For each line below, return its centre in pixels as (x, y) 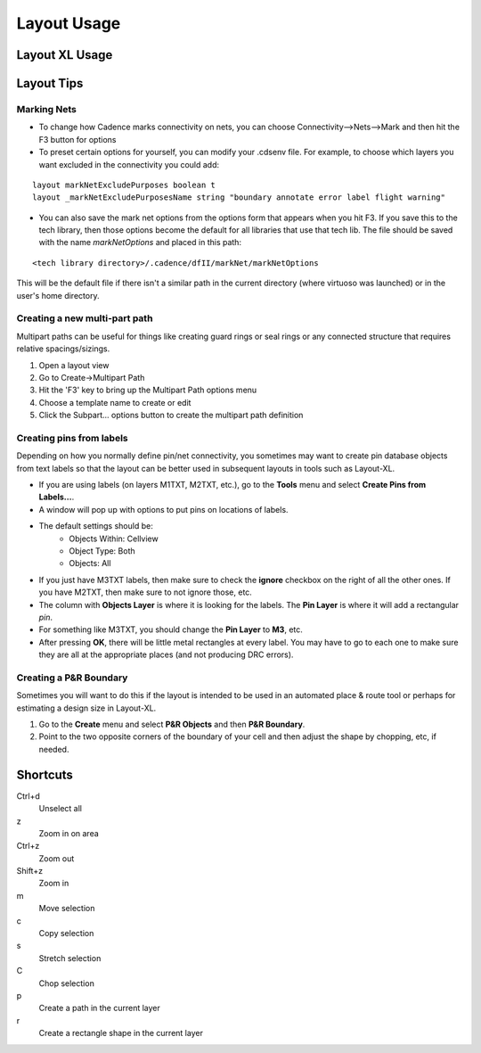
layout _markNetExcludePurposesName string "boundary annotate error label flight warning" (239, 197)
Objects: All (90, 564)
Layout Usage (69, 23)
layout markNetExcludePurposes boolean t (124, 185)
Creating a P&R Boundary (72, 678)
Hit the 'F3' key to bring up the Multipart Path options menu (148, 390)
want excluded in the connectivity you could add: (129, 164)
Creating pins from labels (72, 438)
